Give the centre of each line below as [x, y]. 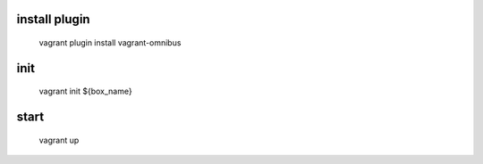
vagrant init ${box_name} [86, 91]
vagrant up [59, 140]
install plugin [53, 19]
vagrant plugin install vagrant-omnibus [110, 43]
